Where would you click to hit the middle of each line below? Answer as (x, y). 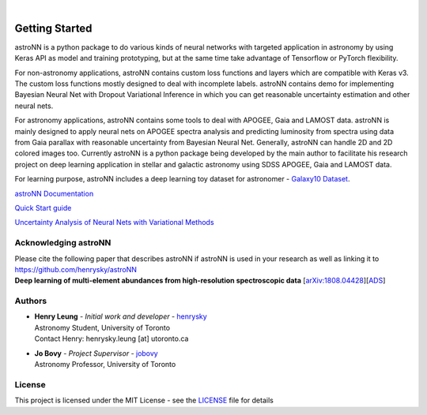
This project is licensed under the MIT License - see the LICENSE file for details (144, 400)
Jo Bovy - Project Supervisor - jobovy (96, 353)
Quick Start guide (43, 207)
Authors (31, 301)
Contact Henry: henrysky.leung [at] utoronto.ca (111, 338)
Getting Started (53, 28)
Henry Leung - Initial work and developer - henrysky (121, 316)
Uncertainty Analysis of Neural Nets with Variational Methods (114, 222)
